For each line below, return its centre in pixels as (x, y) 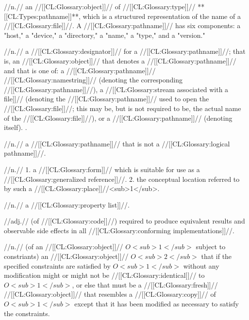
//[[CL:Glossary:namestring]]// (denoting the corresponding (93, 80)
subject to (211, 247)
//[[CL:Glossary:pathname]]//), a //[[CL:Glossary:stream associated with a (116, 89)
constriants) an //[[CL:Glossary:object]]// (66, 256)
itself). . (16, 127)
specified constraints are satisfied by (57, 265)
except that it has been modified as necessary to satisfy (157, 304)
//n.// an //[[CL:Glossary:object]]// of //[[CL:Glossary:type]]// (100, 6)
